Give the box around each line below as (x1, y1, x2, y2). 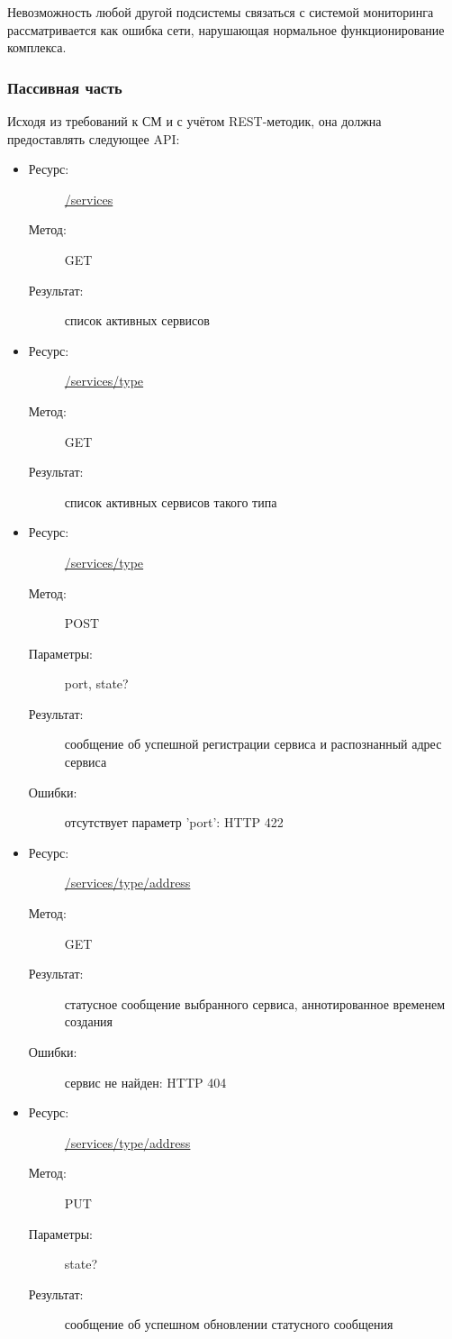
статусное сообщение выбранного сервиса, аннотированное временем (64, 994, 446, 1013)
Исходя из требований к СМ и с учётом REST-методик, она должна (7, 112, 382, 130)
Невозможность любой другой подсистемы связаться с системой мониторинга (7, 3, 434, 21)
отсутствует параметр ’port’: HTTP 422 (64, 813, 284, 832)
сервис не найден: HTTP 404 (64, 1072, 227, 1091)
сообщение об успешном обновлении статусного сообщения (64, 1315, 393, 1334)
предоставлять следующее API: (7, 129, 180, 148)
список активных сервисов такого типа (64, 492, 277, 511)
